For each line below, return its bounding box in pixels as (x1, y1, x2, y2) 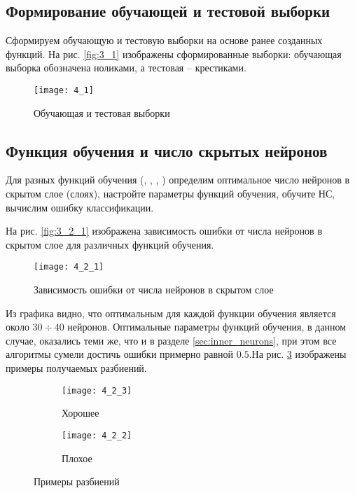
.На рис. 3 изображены (249, 347, 347, 361)
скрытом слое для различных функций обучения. (6, 237, 214, 251)
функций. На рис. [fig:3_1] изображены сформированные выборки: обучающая (6, 46, 342, 61)
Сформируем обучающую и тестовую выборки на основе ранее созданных (6, 33, 323, 48)
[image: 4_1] (34, 85, 94, 95)
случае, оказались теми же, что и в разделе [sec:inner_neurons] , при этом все (6, 333, 337, 347)
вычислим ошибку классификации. (6, 200, 154, 214)
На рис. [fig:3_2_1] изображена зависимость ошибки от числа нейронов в (6, 223, 322, 238)
